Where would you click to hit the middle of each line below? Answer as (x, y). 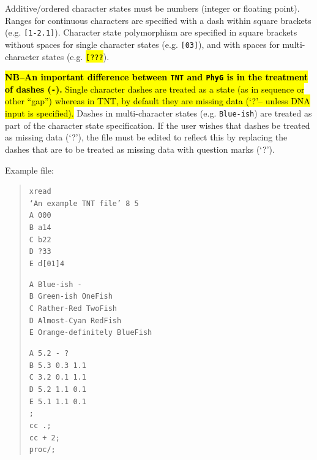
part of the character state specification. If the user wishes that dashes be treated (158, 125)
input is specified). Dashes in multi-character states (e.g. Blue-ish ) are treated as (158, 113)
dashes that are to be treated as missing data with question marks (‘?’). (140, 149)
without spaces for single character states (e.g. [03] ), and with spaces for (142, 44)
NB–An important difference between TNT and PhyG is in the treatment (157, 77)
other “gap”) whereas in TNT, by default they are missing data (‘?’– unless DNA (158, 101)
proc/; (42, 450)
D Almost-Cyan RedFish (75, 320)
